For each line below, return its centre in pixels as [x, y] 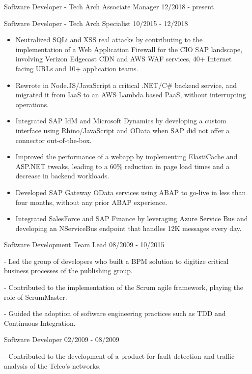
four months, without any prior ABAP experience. [91, 202]
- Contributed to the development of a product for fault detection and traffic [119, 356]
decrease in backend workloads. [62, 176]
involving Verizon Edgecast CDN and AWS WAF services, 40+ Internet [124, 59]
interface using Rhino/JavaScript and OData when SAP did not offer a [123, 130]
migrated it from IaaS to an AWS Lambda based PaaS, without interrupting [131, 95]
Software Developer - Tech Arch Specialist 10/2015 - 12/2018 [96, 23]
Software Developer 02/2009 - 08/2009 [62, 339]
